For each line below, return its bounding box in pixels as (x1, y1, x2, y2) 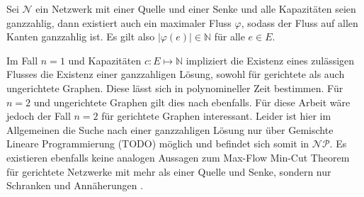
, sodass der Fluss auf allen (241, 15, 358, 30)
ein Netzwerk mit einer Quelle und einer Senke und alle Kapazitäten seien (35, 1, 356, 16)
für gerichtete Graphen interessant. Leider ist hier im (101, 108, 331, 123)
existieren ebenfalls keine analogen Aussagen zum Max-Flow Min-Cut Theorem (6, 150, 350, 164)
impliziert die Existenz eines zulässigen (186, 52, 355, 67)
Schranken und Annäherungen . (6, 178, 144, 193)
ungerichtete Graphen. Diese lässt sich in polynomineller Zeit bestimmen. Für (6, 80, 343, 95)
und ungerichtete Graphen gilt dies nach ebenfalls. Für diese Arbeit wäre (33, 94, 351, 109)
